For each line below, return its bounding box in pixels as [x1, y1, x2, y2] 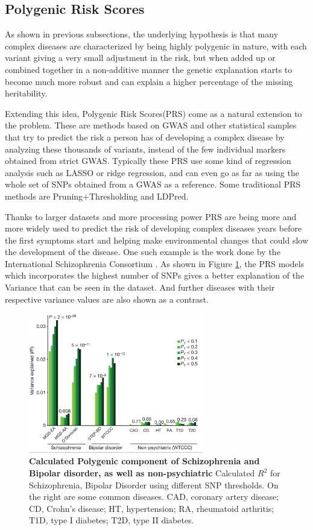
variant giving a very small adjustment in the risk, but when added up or [5, 51, 276, 64]
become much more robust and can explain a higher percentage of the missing [5, 75, 293, 87]
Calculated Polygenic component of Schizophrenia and [29, 455, 260, 467]
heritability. [5, 87, 48, 99]
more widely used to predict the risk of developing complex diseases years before [5, 222, 302, 235]
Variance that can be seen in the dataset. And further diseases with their [5, 281, 275, 294]
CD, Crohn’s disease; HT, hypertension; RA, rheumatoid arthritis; [29, 502, 274, 514]
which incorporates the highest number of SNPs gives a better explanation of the [5, 269, 305, 282]
